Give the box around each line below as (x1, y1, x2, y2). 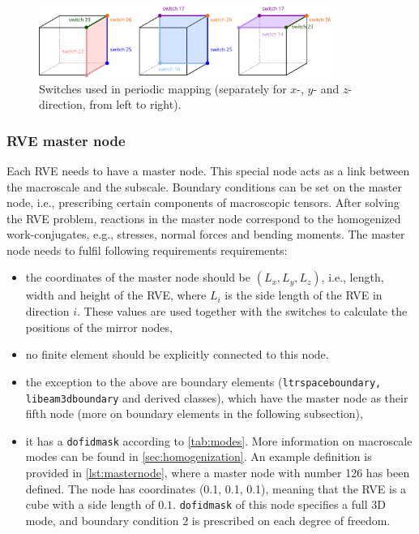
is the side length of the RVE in (224, 286, 383, 304)
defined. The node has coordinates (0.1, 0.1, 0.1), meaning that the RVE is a (25, 480, 407, 497)
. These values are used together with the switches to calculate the (77, 303, 408, 320)
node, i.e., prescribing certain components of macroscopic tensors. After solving (6, 194, 400, 211)
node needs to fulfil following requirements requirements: (6, 241, 288, 258)
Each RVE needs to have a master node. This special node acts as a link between (6, 161, 410, 179)
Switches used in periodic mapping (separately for (39, 80, 287, 97)
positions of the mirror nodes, (25, 318, 173, 335)
